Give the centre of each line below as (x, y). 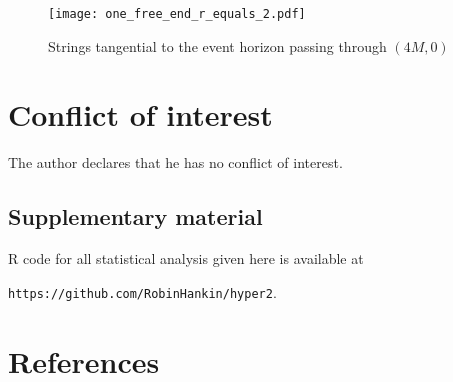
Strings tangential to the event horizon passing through (217, 45)
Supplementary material (135, 216)
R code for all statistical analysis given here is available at (186, 258)
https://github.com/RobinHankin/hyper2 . (142, 291)
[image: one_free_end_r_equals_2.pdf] (177, 14)
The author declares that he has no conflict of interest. (175, 162)
